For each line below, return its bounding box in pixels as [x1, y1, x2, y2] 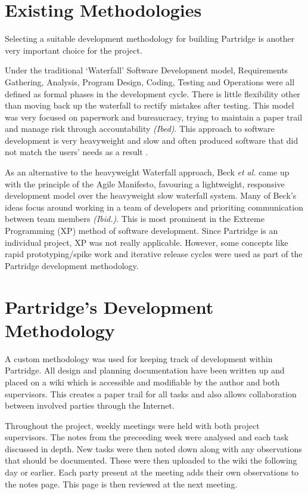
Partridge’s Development [5, 294, 214, 319]
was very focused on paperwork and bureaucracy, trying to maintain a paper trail [5, 110, 303, 123]
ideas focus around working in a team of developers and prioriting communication [5, 200, 303, 213]
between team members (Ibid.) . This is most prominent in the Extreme [5, 212, 265, 225]
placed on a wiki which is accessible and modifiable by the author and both [5, 375, 280, 388]
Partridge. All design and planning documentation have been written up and [5, 364, 285, 376]
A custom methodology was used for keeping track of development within [5, 352, 273, 365]
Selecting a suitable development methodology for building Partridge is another [5, 32, 295, 45]
